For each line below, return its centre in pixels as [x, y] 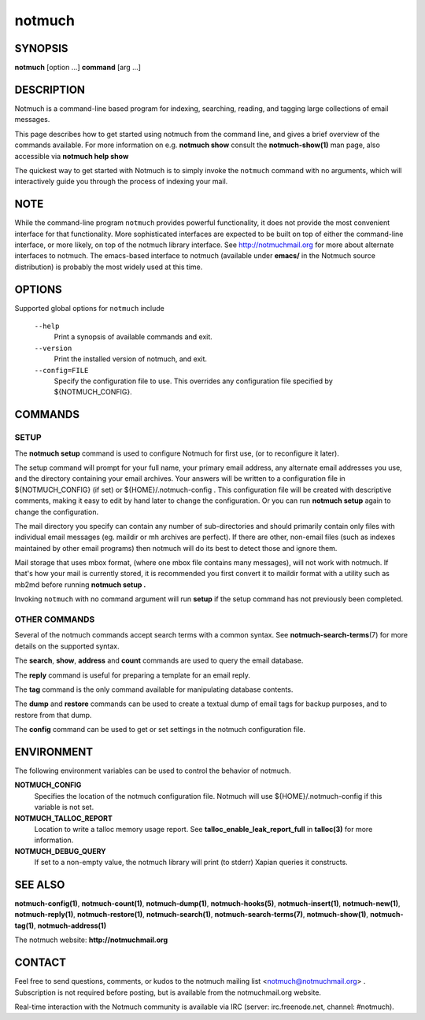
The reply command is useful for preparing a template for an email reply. [133, 675]
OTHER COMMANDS [55, 619]
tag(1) [24, 926]
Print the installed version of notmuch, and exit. [131, 359]
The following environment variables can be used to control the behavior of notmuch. [153, 771]
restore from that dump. [53, 715]
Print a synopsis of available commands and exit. [133, 337]
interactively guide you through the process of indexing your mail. [121, 182]
